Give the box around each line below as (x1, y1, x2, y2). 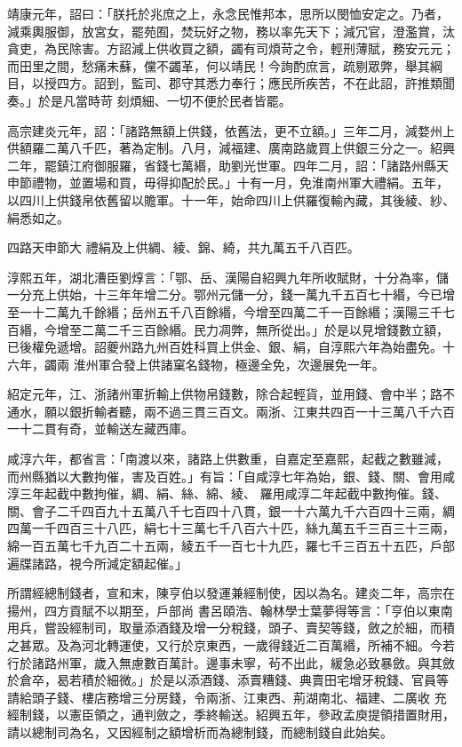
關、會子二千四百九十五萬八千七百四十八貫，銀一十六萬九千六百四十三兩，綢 (7, 501, 455, 520)
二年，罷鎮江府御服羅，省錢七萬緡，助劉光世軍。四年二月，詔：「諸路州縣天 (7, 155, 449, 174)
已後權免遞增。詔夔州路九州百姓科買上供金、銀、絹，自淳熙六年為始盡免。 (7, 338, 442, 356)
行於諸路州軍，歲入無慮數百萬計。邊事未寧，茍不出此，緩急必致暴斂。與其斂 (7, 653, 455, 672)
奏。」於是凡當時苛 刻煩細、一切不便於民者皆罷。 (7, 91, 291, 109)
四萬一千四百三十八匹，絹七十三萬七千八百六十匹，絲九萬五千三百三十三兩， (7, 519, 455, 537)
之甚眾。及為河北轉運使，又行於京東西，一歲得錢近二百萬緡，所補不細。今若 (7, 636, 455, 654)
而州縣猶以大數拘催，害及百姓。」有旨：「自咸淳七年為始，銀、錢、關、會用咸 (7, 466, 455, 485)
